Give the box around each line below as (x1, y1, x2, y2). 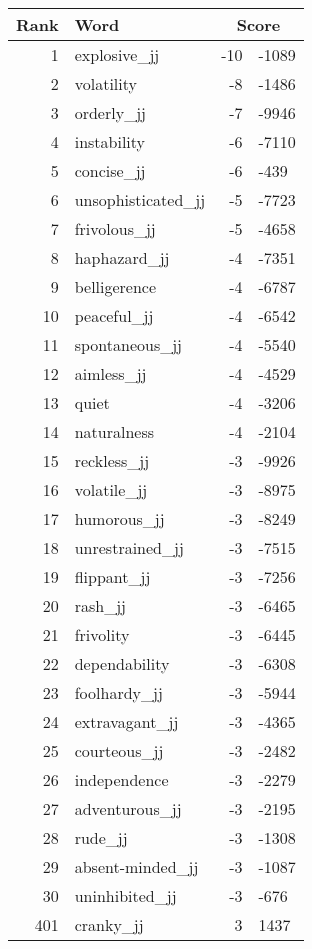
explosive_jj (74, 43, 160, 66)
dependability (74, 652, 170, 675)
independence (74, 768, 169, 791)
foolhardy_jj (74, 681, 163, 704)
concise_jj (74, 159, 146, 182)
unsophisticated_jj (74, 188, 206, 211)
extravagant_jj (74, 710, 179, 733)
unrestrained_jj (74, 536, 184, 559)
